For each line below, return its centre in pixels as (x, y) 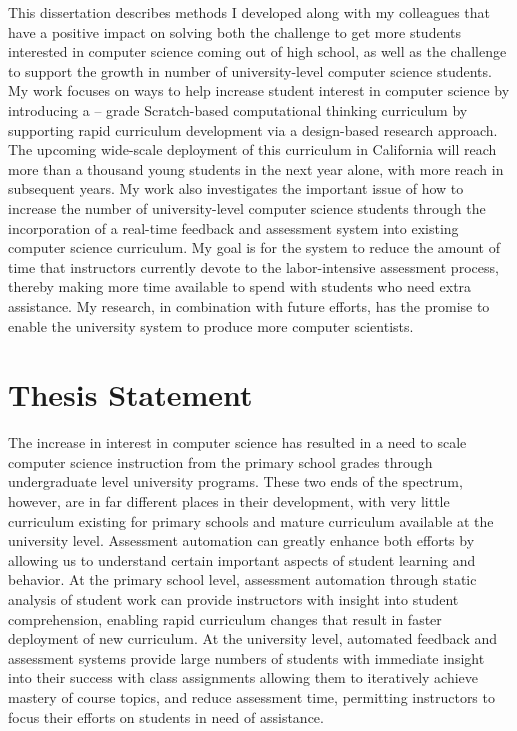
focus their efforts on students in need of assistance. (166, 716)
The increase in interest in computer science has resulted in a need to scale (237, 442)
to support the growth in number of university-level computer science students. (250, 70)
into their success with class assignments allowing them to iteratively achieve (243, 677)
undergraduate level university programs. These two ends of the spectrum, (235, 481)
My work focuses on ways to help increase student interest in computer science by (259, 90)
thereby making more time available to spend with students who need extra (240, 286)
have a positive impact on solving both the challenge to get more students (234, 31)
